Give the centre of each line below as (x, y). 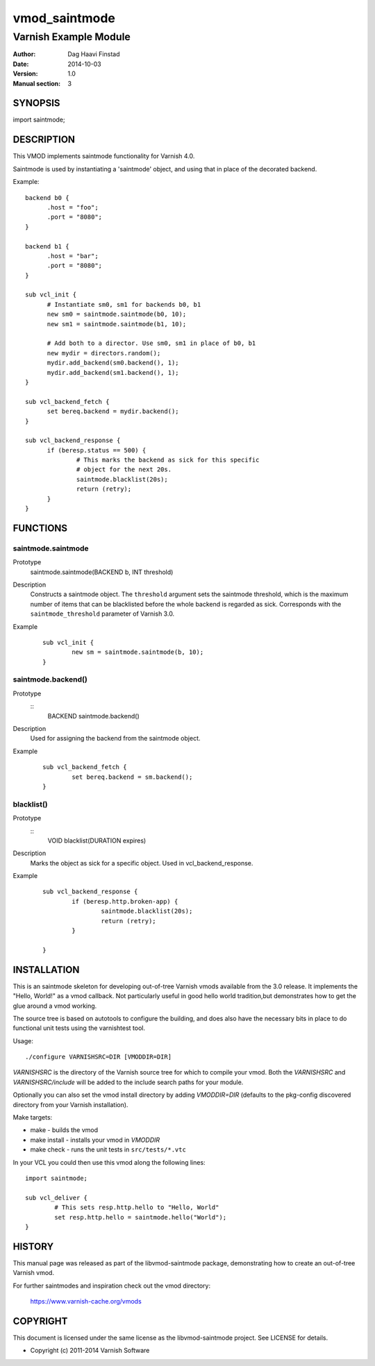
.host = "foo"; (73, 207)
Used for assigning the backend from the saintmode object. (115, 739)
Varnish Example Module (72, 37)
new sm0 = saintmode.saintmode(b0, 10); (117, 314)
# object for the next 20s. (124, 470)
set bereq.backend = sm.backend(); (132, 777)
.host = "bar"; (73, 256)
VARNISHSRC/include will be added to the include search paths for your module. (128, 1082)
